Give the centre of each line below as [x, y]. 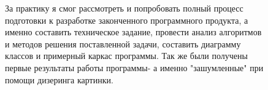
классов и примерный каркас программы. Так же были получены [126, 56]
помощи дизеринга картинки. [59, 79]
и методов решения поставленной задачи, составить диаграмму [123, 43]
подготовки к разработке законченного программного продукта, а [127, 20]
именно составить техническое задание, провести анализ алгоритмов [133, 32]
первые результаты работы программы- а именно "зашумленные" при [134, 67]
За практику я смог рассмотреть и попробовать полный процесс [124, 8]
